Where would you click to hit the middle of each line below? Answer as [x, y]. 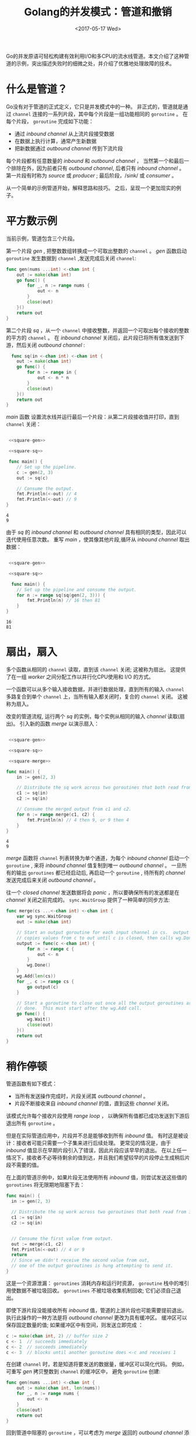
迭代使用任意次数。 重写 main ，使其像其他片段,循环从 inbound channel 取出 [98, 540]
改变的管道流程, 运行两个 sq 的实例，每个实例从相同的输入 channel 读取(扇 [95, 716]
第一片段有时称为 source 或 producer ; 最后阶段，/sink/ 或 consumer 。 [91, 175]
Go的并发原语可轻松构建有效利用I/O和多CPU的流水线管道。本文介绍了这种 [95, 56]
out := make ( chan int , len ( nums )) [58, 1388]
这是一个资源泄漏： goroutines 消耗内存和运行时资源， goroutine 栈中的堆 [95, 1283]
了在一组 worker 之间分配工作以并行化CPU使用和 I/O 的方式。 [80, 677]
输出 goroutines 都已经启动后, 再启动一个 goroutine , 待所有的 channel [101, 873]
